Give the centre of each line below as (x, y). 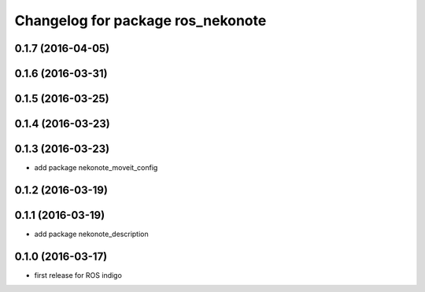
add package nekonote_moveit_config (96, 168)
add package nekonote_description (91, 234)
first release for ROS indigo (78, 275)
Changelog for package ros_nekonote (140, 20)
